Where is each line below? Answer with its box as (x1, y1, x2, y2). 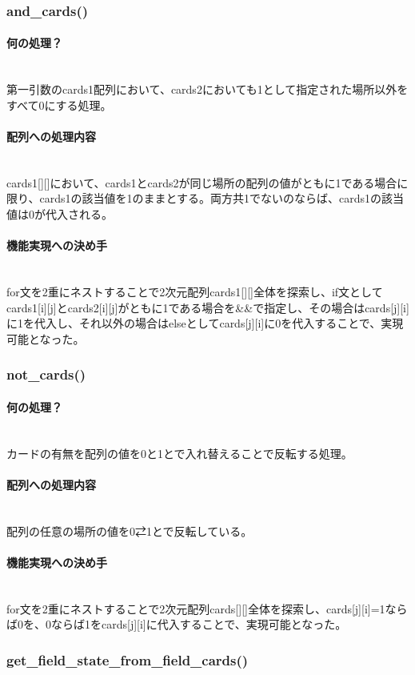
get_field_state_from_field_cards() (6, 649, 249, 669)
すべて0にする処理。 (6, 96, 112, 113)
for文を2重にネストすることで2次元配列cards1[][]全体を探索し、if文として (6, 283, 383, 299)
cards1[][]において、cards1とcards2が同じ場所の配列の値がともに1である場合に (6, 174, 409, 191)
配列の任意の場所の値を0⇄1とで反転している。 (6, 522, 253, 539)
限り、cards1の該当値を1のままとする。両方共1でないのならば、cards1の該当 (6, 190, 405, 207)
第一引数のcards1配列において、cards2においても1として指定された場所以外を (6, 81, 409, 98)
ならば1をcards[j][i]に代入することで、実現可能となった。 (50, 616, 347, 633)
